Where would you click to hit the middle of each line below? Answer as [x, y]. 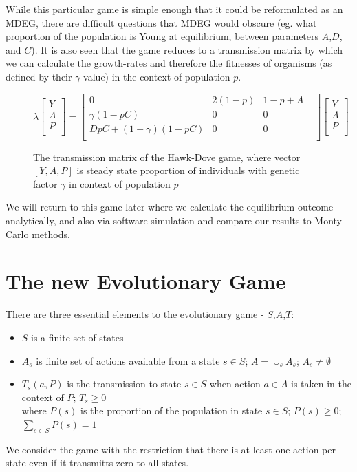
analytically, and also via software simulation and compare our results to [159, 221]
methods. [51, 234]
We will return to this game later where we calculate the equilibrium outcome [170, 207]
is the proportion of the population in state [171, 410]
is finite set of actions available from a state [128, 360]
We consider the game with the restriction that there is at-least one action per [171, 449]
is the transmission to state [124, 384]
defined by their [39, 76]
